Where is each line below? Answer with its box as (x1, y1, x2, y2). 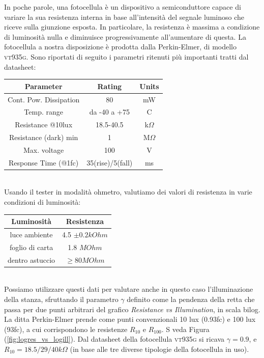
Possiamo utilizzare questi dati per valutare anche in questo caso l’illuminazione (4, 284, 253, 294)
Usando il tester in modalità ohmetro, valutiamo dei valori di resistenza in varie (4, 186, 252, 197)
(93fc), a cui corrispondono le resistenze (4, 323, 128, 334)
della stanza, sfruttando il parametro (4, 293, 119, 304)
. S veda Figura (161, 323, 210, 334)
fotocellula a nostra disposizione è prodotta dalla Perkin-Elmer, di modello (4, 41, 237, 52)
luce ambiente (10, 229, 53, 239)
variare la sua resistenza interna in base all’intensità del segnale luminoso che (4, 11, 244, 22)
